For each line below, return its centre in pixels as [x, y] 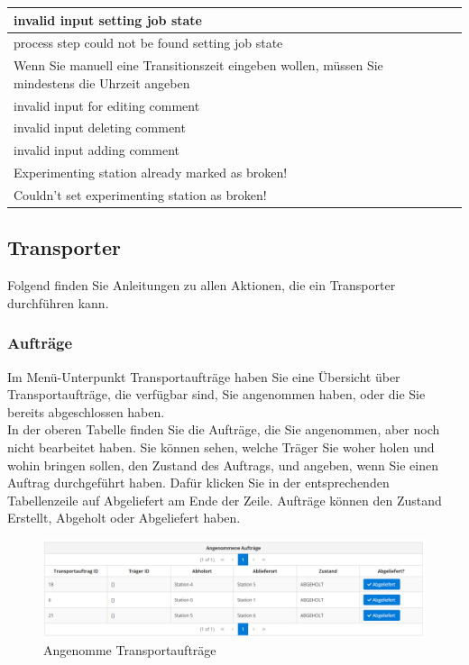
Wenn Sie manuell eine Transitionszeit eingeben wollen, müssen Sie [198, 65]
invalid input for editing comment [107, 105]
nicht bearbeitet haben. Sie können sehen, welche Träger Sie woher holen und [221, 447]
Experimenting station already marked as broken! [151, 173]
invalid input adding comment [97, 150]
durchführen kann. [58, 302]
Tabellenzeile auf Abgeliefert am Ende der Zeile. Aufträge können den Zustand [225, 500]
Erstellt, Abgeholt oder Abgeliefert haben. [124, 518]
